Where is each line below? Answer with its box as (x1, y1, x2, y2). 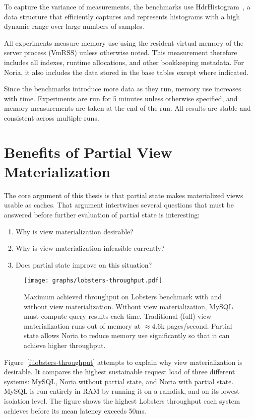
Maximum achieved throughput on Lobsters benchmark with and (24, 291, 222, 302)
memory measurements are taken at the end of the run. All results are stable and (4, 103, 251, 113)
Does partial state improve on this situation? (15, 259, 152, 270)
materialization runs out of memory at (24, 320, 141, 331)
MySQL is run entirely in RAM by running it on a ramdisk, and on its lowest (4, 386, 240, 396)
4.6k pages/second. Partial (152, 320, 232, 331)
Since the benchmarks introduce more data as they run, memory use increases (4, 83, 241, 94)
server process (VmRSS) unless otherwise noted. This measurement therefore (4, 47, 237, 58)
